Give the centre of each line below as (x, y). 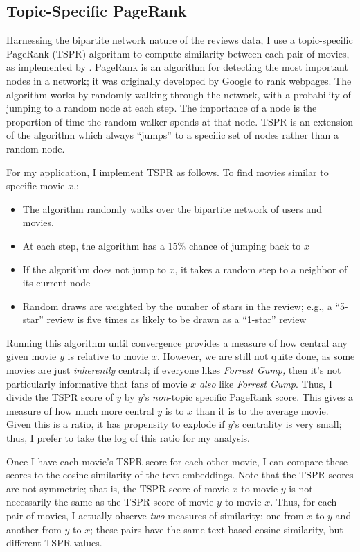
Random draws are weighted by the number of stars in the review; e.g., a (177, 305)
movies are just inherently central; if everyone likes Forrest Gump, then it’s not (174, 370)
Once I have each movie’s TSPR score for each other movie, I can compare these (177, 461)
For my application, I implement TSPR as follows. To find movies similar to (168, 172)
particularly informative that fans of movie (97, 383)
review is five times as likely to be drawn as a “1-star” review (177, 319)
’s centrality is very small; (287, 424)
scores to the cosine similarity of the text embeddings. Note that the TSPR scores (180, 475)
